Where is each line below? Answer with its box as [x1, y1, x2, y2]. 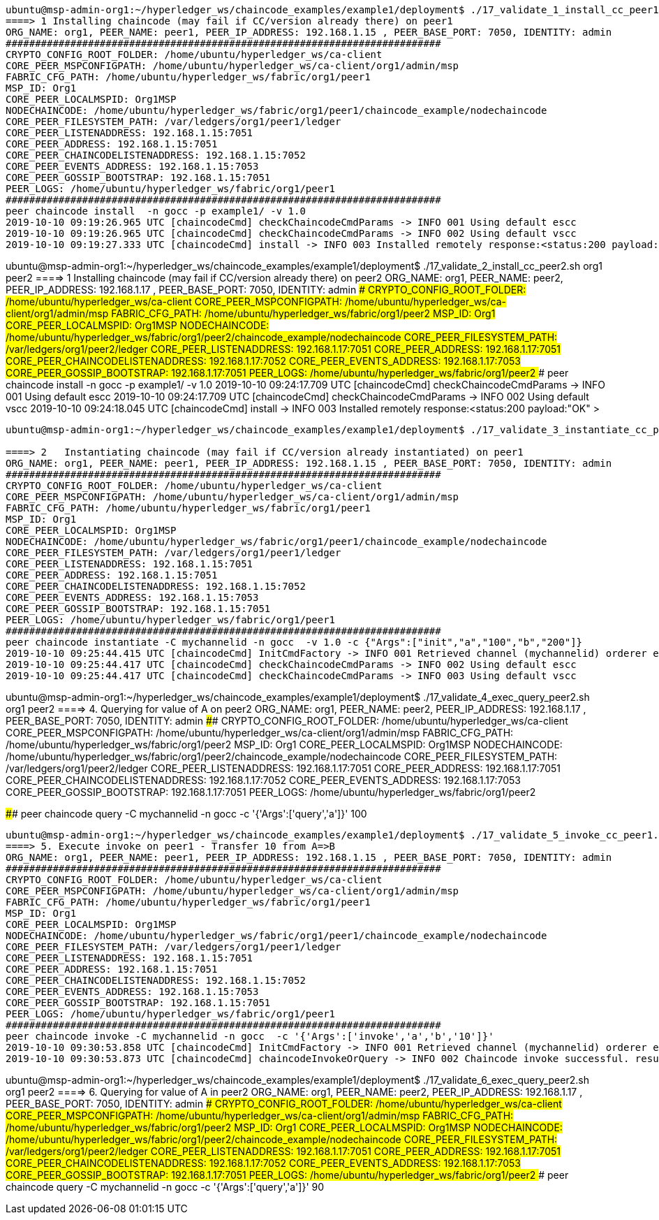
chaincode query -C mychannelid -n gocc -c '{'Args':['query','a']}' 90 [6, 1181, 325, 1193]
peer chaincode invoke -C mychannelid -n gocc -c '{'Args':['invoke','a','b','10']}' [6, 1031, 494, 1042]
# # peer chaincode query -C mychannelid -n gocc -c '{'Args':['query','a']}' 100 [6, 808, 367, 820]
